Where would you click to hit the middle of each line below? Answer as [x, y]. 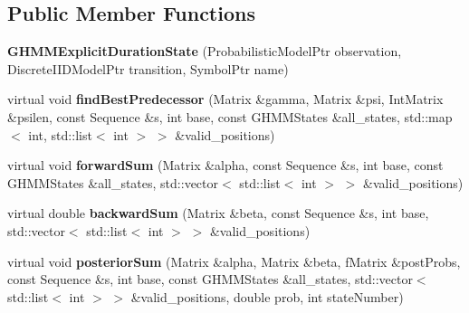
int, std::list [60, 134]
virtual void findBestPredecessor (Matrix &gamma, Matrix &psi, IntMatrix [225, 99]
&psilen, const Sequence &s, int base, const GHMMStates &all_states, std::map [230, 116]
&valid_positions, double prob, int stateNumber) [267, 296]
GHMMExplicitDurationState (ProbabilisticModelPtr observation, [205, 51]
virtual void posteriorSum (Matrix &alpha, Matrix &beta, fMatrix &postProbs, [234, 261]
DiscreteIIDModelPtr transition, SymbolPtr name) [148, 68]
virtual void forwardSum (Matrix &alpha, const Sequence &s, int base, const [225, 165]
